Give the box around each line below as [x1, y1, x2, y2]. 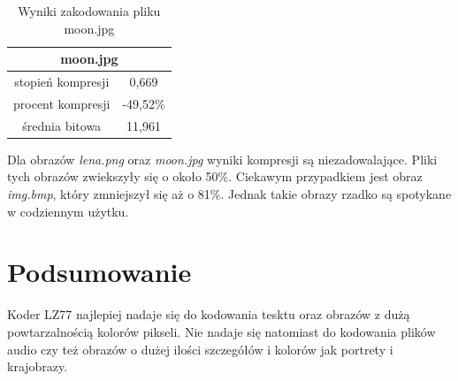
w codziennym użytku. [7, 202, 129, 220]
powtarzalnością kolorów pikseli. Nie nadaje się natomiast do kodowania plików [7, 322, 436, 340]
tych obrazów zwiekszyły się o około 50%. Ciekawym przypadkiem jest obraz [7, 167, 423, 186]
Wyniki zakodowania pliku [18, 2, 161, 19]
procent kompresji [13, 94, 111, 112]
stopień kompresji [14, 72, 110, 91]
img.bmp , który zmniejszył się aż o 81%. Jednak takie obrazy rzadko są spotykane [7, 185, 452, 202]
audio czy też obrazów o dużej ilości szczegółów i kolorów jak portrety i [7, 339, 393, 358]
